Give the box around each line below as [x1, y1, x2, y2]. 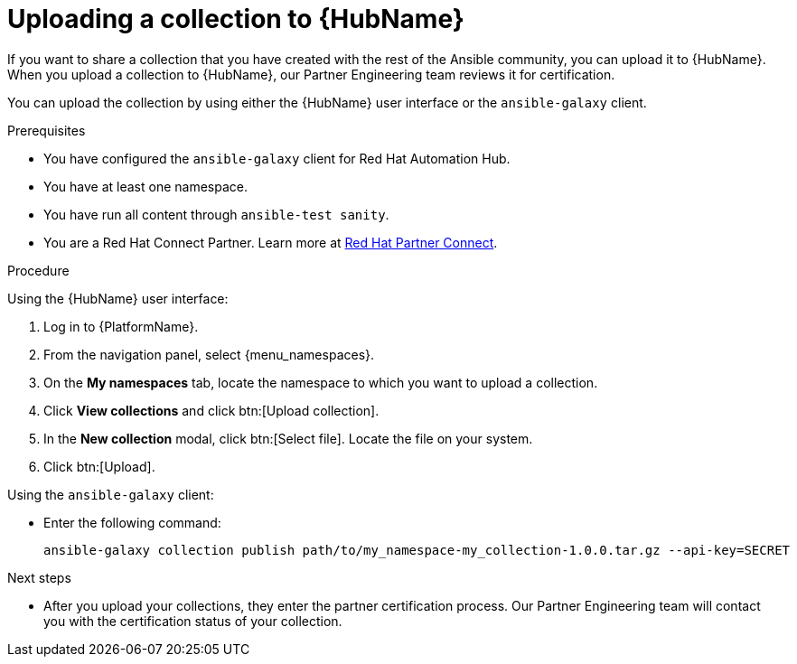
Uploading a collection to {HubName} [7, 4, 464, 34]
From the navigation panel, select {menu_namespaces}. [43, 346, 375, 362]
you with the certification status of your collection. [43, 613, 342, 629]
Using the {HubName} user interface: [7, 290, 229, 306]
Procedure [7, 262, 70, 278]
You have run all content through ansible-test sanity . [43, 206, 389, 222]
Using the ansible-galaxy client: [7, 486, 214, 502]
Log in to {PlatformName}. [43, 318, 199, 334]
